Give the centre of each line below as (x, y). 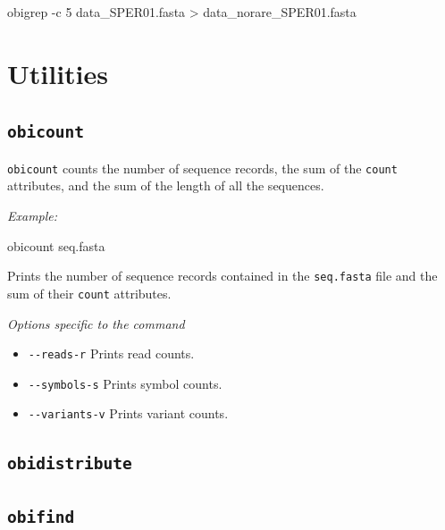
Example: (33, 215)
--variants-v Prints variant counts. (128, 413)
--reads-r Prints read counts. (111, 353)
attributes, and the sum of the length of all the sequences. (166, 185)
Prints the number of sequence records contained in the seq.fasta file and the (222, 276)
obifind (41, 517)
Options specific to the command (96, 323)
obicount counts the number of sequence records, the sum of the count (202, 168)
